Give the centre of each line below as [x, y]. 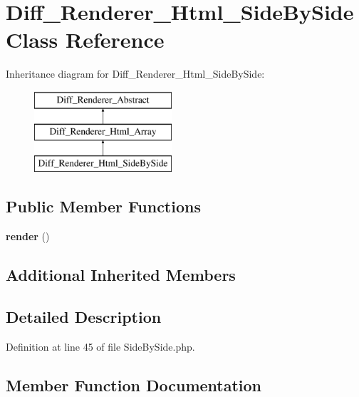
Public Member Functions [103, 206]
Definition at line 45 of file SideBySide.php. [100, 346]
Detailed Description [84, 316]
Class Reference [85, 40]
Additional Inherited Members [121, 275]
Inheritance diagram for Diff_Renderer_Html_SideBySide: [135, 74]
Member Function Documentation [134, 385]
